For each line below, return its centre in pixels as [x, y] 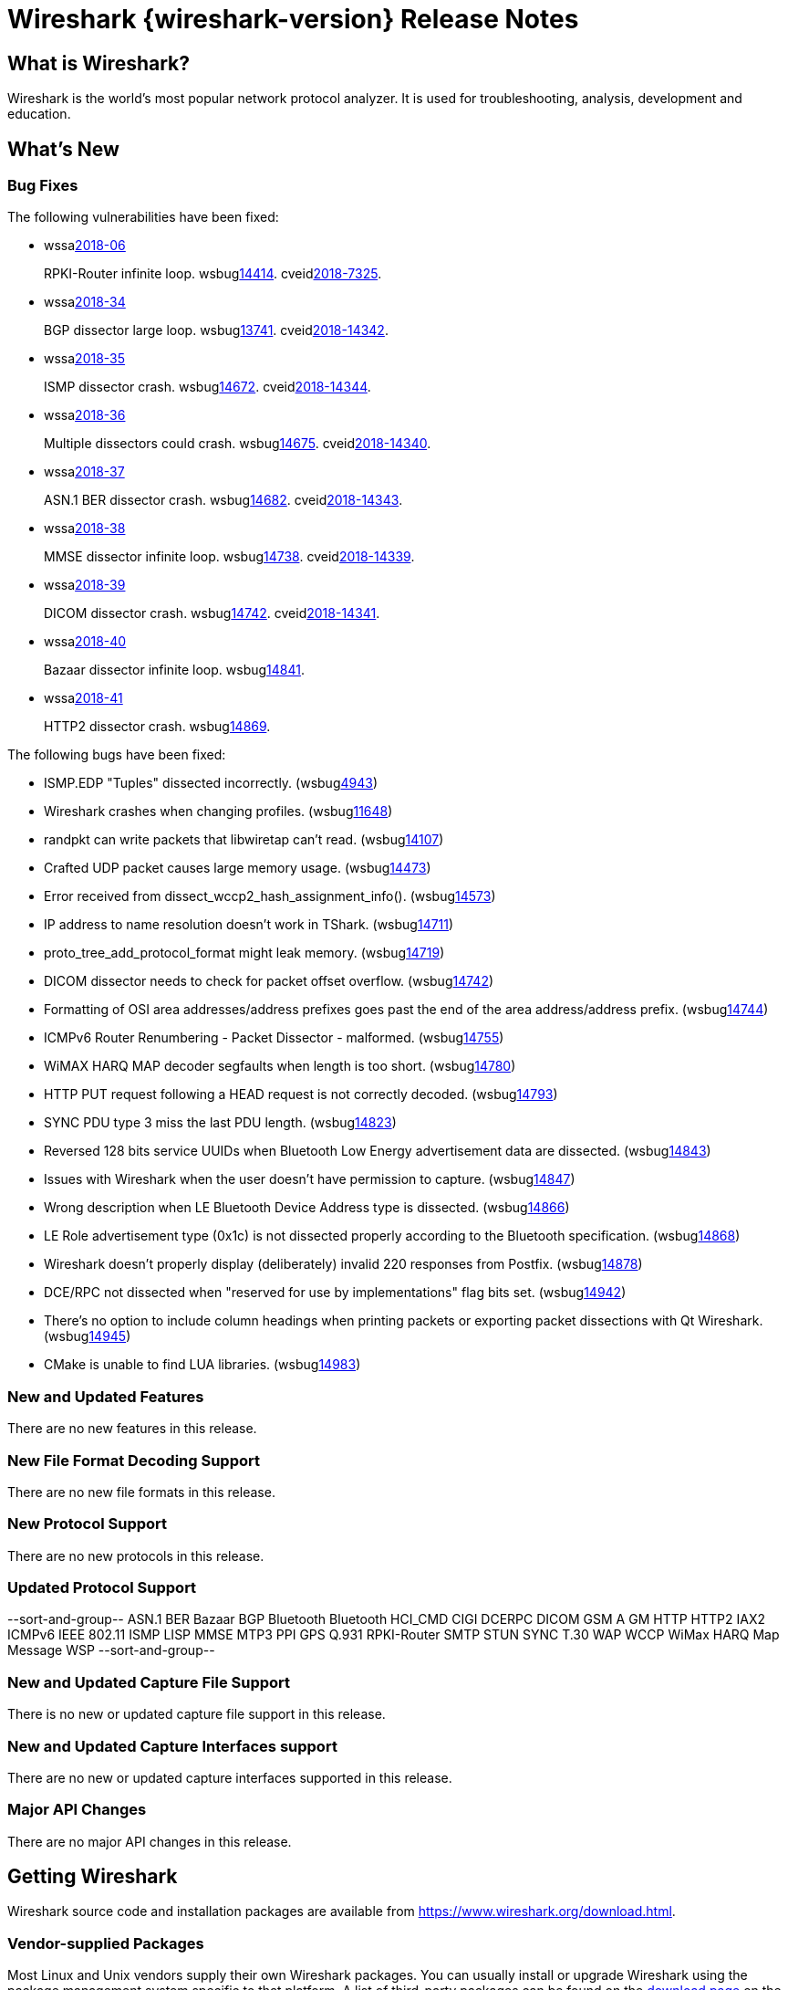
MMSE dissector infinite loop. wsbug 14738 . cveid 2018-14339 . [229, 557]
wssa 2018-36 [85, 415]
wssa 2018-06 [85, 246]
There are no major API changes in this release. [150, 1841]
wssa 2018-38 [85, 529]
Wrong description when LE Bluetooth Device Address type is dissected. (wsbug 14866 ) [307, 1208]
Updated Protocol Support [102, 1588]
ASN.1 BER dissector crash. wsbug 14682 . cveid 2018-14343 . [223, 500]
